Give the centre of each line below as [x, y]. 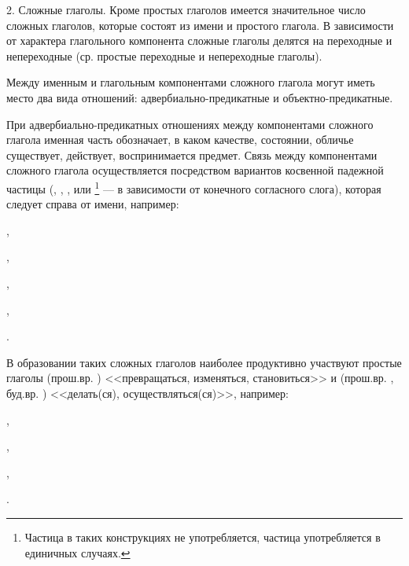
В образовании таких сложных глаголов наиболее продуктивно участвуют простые [204, 362]
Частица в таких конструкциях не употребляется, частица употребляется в [203, 537]
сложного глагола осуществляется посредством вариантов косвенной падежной [195, 170]
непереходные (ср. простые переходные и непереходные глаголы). [164, 55]
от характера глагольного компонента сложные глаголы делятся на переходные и [199, 40]
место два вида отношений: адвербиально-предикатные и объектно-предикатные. [200, 97]
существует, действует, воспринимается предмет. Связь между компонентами [192, 154]
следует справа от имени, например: [93, 204]
